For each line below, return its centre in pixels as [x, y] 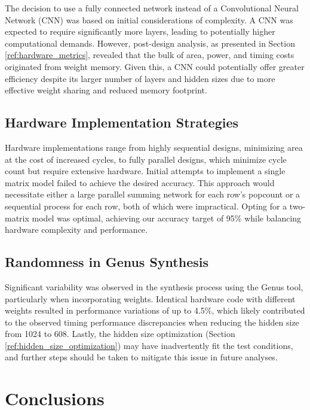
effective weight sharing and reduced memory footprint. [106, 90]
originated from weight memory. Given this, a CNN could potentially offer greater [155, 66]
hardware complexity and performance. [76, 230]
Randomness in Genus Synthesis [107, 262]
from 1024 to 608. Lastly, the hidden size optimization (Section [120, 334]
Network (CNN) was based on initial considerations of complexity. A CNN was [149, 19]
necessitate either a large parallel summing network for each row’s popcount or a [153, 194]
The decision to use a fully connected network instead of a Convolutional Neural [152, 8]
